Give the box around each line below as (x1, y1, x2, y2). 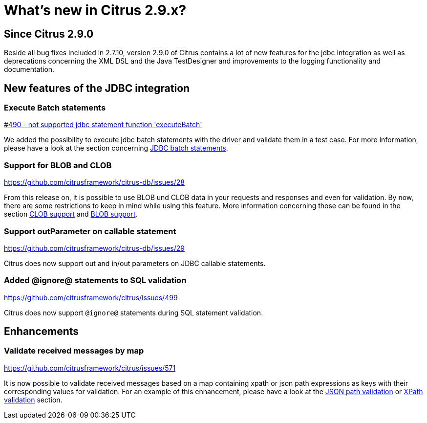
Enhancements (4, 325, 79, 338)
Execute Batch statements (4, 103, 106, 113)
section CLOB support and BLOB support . (4, 210, 138, 219)
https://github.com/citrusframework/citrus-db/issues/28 (4, 178, 185, 187)
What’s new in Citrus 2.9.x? (4, 2, 187, 19)
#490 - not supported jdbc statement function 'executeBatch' (4, 120, 202, 129)
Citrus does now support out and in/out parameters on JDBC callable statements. (4, 259, 266, 267)
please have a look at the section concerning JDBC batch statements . (4, 144, 228, 153)
